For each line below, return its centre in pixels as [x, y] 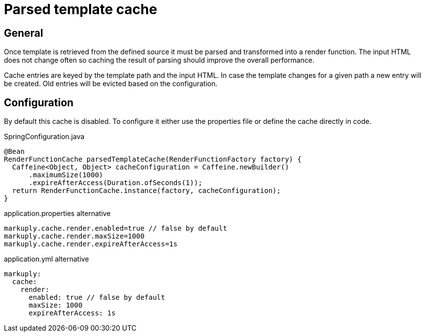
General [24, 33]
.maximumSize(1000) [66, 175]
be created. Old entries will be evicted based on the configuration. [111, 84]
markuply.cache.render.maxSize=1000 [74, 236]
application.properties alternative [57, 214]
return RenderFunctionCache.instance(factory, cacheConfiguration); [146, 191]
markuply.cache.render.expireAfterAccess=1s [91, 244]
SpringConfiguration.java [44, 137]
